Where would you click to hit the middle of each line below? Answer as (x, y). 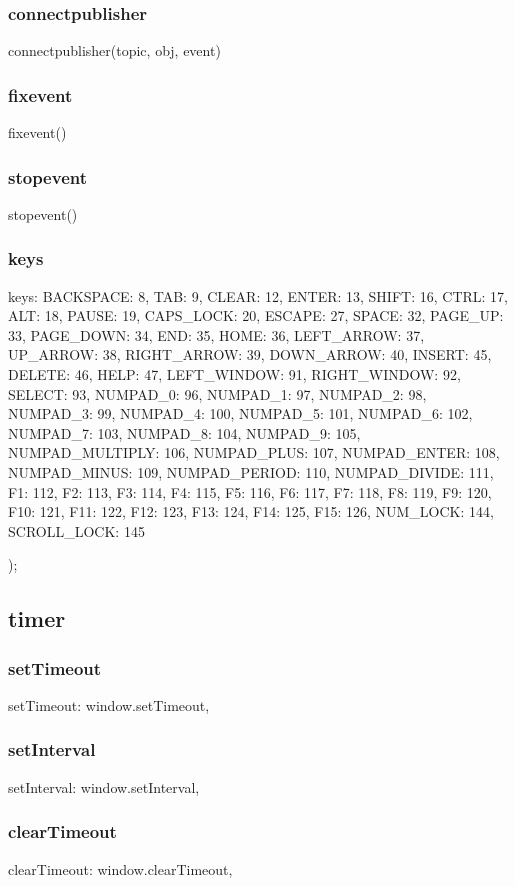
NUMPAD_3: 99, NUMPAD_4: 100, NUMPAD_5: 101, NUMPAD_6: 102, (240, 413)
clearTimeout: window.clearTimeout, (120, 868)
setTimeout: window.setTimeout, (109, 704)
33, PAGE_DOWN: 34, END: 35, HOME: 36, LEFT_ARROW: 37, (216, 334)
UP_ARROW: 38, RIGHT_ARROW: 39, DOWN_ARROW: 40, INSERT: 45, (250, 354)
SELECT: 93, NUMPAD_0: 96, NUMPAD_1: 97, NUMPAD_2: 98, (217, 393)
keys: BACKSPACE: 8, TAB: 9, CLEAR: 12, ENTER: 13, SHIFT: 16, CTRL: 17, (258, 295)
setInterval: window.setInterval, (104, 786)
